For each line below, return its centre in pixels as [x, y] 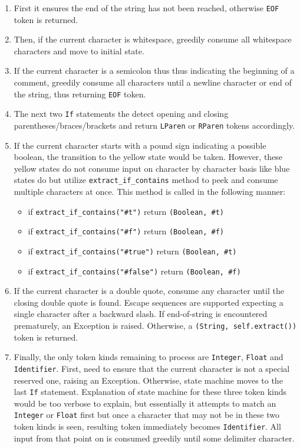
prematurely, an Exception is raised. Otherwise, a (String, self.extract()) [155, 326]
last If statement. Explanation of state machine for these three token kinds [150, 392]
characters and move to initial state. [79, 50]
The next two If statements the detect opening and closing [121, 114]
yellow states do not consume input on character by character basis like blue [152, 168]
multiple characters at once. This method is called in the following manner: [150, 192]
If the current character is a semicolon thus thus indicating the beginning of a [154, 71]
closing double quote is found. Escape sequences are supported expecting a [149, 302]
